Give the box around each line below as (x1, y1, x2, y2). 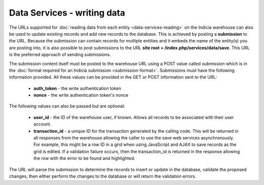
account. (33, 121, 51, 127)
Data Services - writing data (9, 7, 126, 18)
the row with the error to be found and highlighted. (33, 155, 135, 161)
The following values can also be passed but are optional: (9, 103, 126, 109)
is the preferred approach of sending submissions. (9, 52, 111, 58)
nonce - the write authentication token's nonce (33, 92, 129, 98)
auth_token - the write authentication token (33, 85, 122, 91)
